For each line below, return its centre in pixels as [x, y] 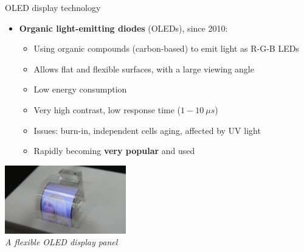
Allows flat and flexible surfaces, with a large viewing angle [144, 68]
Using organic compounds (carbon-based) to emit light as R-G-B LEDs [166, 48]
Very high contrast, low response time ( [107, 109]
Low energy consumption [80, 89]
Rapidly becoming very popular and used [114, 151]
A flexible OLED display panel [61, 242]
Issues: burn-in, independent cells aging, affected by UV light [147, 130]
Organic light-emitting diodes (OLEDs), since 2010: [123, 28]
